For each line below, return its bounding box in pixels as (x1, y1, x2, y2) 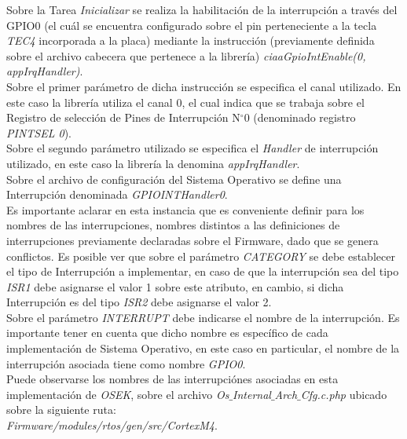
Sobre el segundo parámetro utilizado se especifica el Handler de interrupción (6, 140, 379, 156)
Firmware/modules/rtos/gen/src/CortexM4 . (6, 417, 218, 434)
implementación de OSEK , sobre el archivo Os (6, 386, 229, 402)
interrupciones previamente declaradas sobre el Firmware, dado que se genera (6, 232, 379, 248)
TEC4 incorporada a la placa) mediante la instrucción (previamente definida (6, 32, 375, 49)
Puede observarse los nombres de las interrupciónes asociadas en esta (6, 371, 339, 387)
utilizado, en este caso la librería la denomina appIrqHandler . (6, 155, 300, 171)
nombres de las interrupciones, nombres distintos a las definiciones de (6, 217, 340, 233)
